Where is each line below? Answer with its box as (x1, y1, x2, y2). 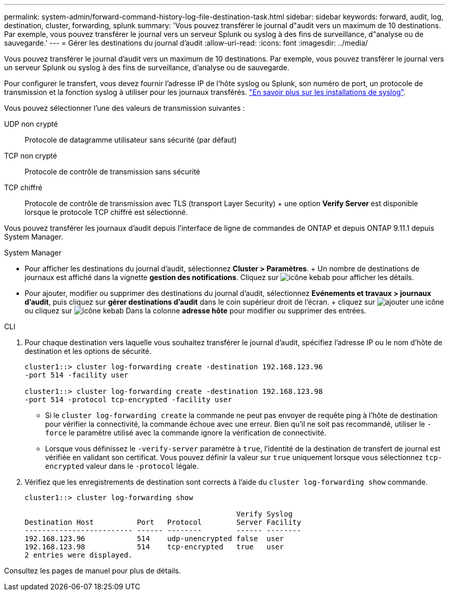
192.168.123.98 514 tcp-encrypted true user (25, 543, 284, 551)
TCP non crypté (4, 151, 57, 160)
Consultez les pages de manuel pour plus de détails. (4, 566, 181, 575)
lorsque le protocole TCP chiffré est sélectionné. (25, 208, 188, 216)
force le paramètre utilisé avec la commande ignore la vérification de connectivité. (45, 428, 326, 437)
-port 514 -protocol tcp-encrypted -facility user (25, 395, 232, 404)
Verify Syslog (236, 510, 293, 518)
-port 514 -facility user (25, 371, 129, 379)
